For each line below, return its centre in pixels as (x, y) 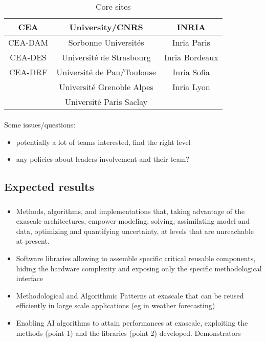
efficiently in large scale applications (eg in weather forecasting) (116, 305)
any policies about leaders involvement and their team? (103, 159)
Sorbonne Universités (106, 42)
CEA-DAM (28, 42)
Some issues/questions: (40, 125)
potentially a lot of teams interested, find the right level (103, 142)
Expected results (49, 187)
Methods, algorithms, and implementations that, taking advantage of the (130, 211)
